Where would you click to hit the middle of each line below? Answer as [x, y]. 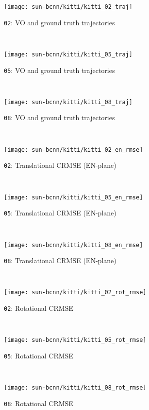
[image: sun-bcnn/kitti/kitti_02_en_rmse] [74, 150]
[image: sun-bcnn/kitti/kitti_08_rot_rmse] [75, 388]
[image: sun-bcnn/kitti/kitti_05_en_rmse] [74, 197]
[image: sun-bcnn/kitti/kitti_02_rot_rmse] [75, 293]
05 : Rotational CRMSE [39, 356]
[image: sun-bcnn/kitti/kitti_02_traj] [68, 7]
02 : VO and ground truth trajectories [59, 22]
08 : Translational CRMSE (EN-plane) [60, 260]
